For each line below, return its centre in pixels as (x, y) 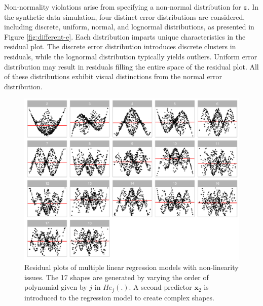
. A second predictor (160, 287)
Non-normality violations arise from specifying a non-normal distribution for (123, 7)
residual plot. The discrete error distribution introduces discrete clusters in (120, 46)
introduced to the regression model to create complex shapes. (119, 297)
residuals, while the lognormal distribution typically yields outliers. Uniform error (131, 56)
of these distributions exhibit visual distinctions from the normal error (113, 76)
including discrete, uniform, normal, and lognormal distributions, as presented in (129, 27)
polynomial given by (56, 287)
